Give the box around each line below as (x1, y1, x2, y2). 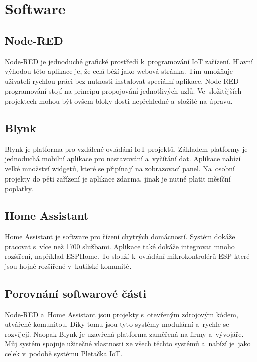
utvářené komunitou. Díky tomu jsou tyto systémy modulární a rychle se (5, 319, 229, 329)
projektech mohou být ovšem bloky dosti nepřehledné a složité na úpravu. (5, 95, 233, 106)
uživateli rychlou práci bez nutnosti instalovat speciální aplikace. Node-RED (5, 75, 239, 86)
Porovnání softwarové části (5, 285, 147, 301)
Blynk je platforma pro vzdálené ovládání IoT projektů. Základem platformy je (5, 143, 248, 154)
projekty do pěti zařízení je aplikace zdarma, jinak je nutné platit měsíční (5, 173, 231, 184)
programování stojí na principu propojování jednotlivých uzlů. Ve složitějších (5, 85, 242, 96)
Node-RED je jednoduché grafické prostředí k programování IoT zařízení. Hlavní (5, 56, 253, 66)
